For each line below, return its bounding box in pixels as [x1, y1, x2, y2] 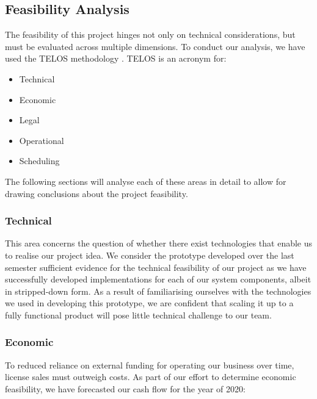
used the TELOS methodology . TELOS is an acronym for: [5, 52, 227, 65]
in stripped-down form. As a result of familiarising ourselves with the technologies [5, 284, 312, 297]
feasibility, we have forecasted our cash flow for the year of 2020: [5, 382, 246, 395]
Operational [19, 134, 64, 146]
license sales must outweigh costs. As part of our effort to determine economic [5, 370, 296, 383]
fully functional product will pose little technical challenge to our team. [5, 308, 272, 321]
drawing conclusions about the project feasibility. [5, 187, 188, 199]
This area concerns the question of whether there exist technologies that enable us [5, 237, 313, 250]
